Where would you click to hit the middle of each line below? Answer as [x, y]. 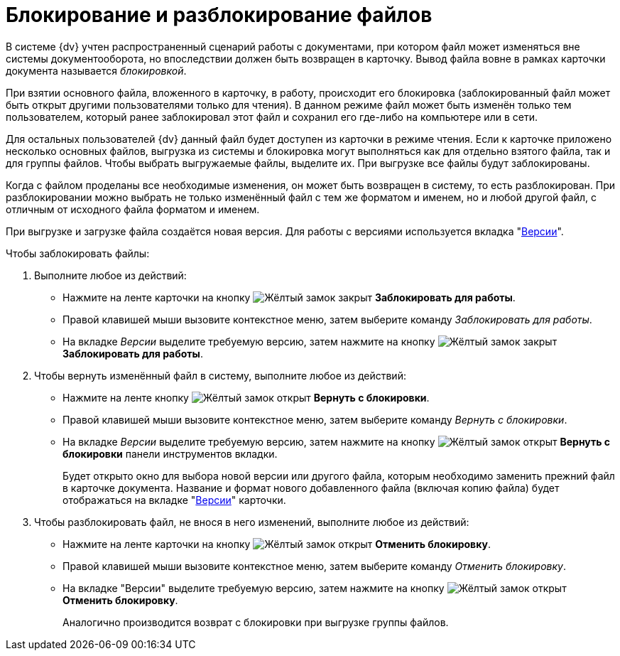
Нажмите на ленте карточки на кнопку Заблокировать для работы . [289, 297]
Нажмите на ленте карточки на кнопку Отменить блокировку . [277, 544]
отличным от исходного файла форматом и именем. [133, 209]
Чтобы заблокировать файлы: [78, 253]
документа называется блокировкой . [96, 70]
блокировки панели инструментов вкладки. [170, 453]
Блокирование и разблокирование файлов [219, 15]
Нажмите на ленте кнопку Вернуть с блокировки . [246, 397]
